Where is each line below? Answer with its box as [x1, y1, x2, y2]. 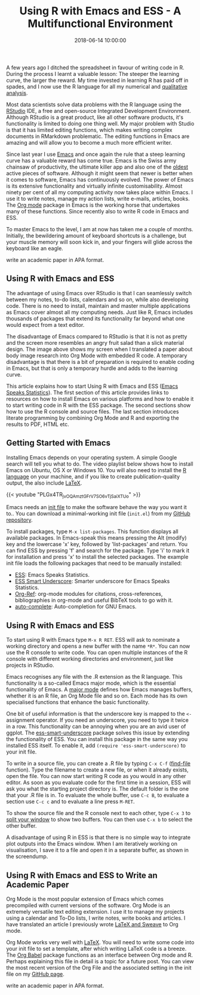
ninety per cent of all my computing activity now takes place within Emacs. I [6, 188, 193, 195]
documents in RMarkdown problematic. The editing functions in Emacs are [6, 133, 190, 140]
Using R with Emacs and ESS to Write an [6, 870, 158, 880]
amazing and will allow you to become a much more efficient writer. [6, 139, 173, 146]
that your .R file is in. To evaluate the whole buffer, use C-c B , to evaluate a [6, 792, 189, 799]
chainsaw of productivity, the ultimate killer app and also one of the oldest [6, 163, 189, 170]
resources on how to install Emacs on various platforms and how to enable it [6, 395, 194, 402]
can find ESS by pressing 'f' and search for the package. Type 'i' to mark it [6, 547, 190, 554]
